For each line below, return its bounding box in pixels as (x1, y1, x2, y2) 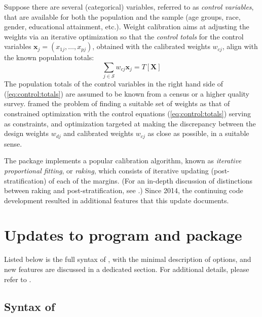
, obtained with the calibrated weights (92, 41, 210, 52)
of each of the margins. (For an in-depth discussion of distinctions (49, 175, 253, 186)
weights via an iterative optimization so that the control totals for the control (4, 31, 244, 41)
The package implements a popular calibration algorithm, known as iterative (4, 155, 242, 166)
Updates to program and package (4, 224, 242, 245)
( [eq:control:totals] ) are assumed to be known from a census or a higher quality (4, 88, 249, 99)
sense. (4, 138, 22, 149)
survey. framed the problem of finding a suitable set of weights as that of (4, 98, 230, 109)
